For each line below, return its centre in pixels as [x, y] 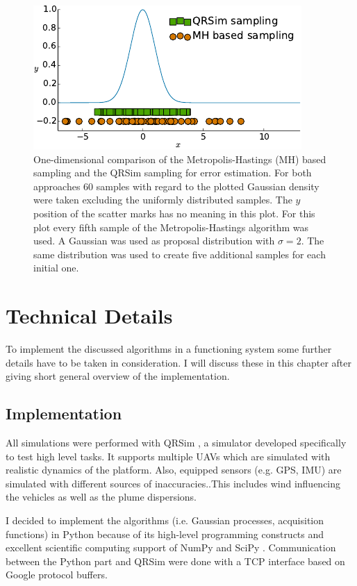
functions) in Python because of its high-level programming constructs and [165, 534]
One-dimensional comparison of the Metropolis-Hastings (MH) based [180, 159]
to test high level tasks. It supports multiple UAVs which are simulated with [168, 456]
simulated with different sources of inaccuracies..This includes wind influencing [173, 483]
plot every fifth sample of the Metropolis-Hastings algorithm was [171, 227]
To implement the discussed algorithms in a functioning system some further [169, 349]
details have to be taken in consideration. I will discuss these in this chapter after [179, 362]
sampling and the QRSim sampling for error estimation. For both [173, 173]
